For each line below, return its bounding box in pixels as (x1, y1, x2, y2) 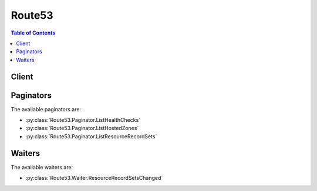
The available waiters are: (11, 163, 73, 170)
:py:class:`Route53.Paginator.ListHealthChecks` (25, 117, 141, 124)
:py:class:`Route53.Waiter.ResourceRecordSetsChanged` (25, 175, 163, 182)
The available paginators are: (11, 105, 82, 112)
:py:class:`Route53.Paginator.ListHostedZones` (25, 125, 139, 132)
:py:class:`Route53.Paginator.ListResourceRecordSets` (25, 132, 157, 140)
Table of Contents (11, 29, 56, 36)
